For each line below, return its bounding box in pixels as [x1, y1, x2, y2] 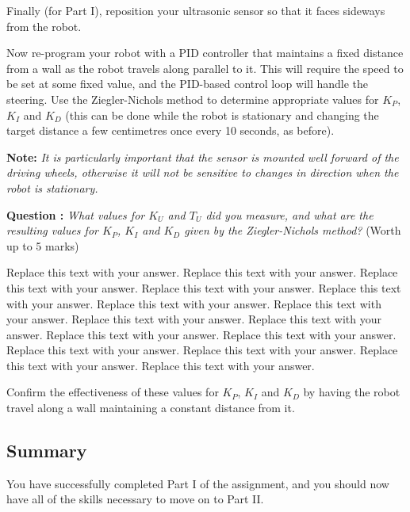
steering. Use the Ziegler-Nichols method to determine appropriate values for [6, 90, 379, 107]
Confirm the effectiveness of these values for [6, 384, 219, 400]
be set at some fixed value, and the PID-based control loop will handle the [6, 75, 369, 92]
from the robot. [6, 17, 82, 34]
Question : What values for [6, 206, 145, 223]
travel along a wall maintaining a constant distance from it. [6, 399, 295, 416]
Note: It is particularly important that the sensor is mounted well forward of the [6, 148, 399, 165]
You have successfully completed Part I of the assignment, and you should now [6, 475, 389, 491]
